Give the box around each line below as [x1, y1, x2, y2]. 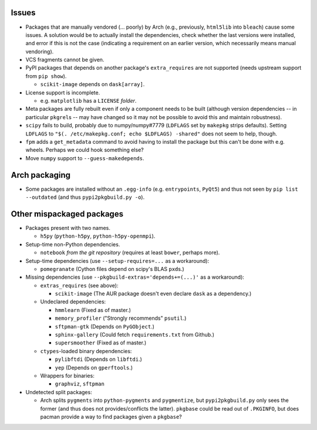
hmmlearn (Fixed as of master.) [55, 306, 131, 313]
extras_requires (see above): [40, 282, 119, 289]
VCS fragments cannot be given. [25, 56, 104, 63]
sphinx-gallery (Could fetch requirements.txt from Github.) [55, 331, 214, 338]
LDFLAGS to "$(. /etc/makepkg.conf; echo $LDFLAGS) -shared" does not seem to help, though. [25, 130, 277, 137]
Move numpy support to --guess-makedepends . [25, 154, 144, 161]
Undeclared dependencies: [40, 298, 106, 305]
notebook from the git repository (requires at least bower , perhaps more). [40, 249, 220, 256]
